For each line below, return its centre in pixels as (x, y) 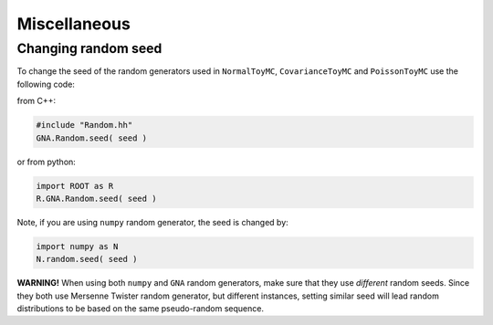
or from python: (47, 162)
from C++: (37, 101)
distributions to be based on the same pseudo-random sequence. (141, 309)
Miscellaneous (74, 24)
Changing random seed (89, 48)
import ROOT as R (75, 186)
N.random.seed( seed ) (87, 259)
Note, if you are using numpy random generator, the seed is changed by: (153, 222)
